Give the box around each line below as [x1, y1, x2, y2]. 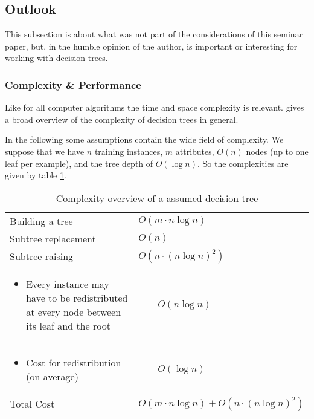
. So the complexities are [197, 157, 289, 169]
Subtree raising [10, 249, 74, 264]
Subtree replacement [10, 231, 96, 245]
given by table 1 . [5, 169, 66, 181]
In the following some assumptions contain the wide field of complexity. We [5, 133, 284, 146]
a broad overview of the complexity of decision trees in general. [5, 112, 239, 125]
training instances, [94, 145, 163, 157]
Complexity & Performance [5, 77, 141, 92]
